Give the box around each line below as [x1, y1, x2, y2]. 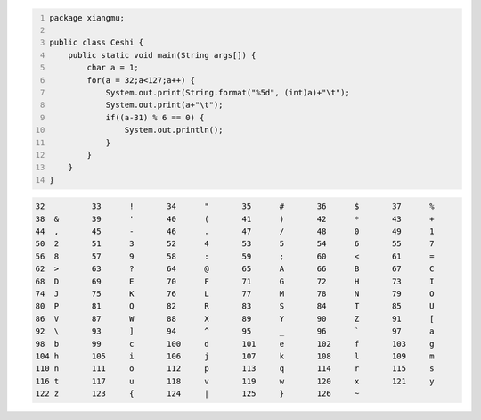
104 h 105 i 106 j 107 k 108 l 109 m [35, 350, 436, 361]
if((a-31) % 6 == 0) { [105, 112, 205, 122]
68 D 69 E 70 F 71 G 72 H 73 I [35, 276, 436, 286]
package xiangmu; [49, 12, 125, 22]
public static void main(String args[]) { [68, 50, 257, 60]
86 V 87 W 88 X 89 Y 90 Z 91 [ [35, 313, 436, 324]
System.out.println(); [124, 125, 224, 136]
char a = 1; [86, 62, 140, 73]
